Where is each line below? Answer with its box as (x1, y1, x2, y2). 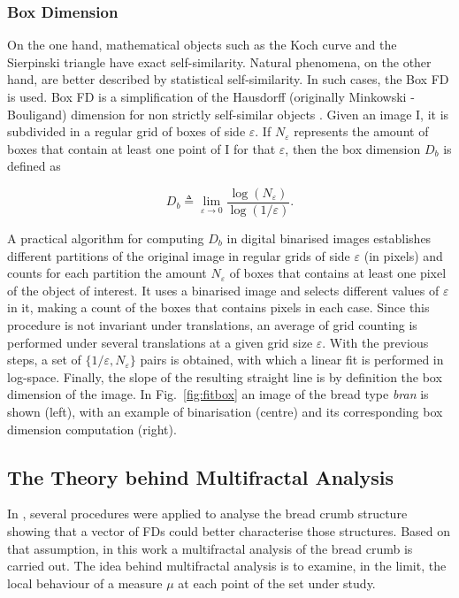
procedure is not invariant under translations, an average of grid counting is (7, 316, 417, 333)
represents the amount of (294, 122, 429, 141)
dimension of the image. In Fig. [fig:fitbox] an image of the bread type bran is (7, 385, 429, 403)
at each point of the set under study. (178, 573, 376, 592)
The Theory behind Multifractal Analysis (7, 463, 394, 490)
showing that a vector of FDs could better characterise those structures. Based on (7, 521, 451, 540)
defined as (7, 157, 61, 175)
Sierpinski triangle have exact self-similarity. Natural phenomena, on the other (7, 52, 432, 71)
